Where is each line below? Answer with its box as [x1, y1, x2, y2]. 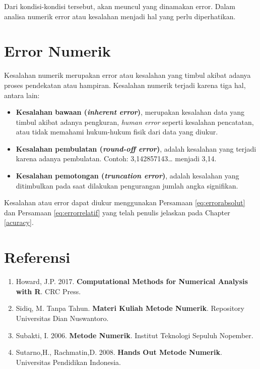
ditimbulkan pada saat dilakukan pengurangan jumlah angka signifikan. [16, 180, 238, 191]
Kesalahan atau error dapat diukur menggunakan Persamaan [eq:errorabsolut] [4, 197, 245, 208]
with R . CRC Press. [16, 286, 81, 296]
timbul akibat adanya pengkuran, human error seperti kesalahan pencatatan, [16, 116, 254, 127]
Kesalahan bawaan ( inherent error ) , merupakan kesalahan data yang [16, 107, 244, 117]
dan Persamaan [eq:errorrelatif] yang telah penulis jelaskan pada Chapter [4, 207, 230, 217]
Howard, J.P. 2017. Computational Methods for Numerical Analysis [16, 276, 248, 287]
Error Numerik [4, 40, 111, 61]
